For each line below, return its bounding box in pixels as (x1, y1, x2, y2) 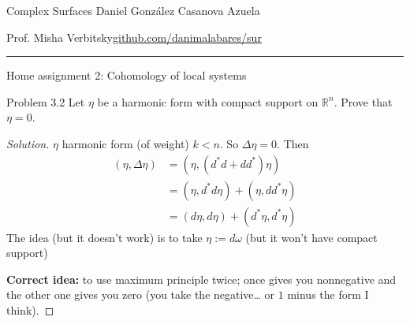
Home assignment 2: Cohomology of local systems (6, 67, 247, 84)
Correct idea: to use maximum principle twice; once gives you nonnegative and (6, 270, 397, 287)
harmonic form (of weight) (61, 135, 189, 151)
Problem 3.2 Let (6, 93, 85, 110)
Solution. (6, 135, 50, 151)
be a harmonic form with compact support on (97, 93, 319, 110)
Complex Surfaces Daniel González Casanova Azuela (6, 2, 260, 18)
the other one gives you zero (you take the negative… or (6, 286, 275, 303)
